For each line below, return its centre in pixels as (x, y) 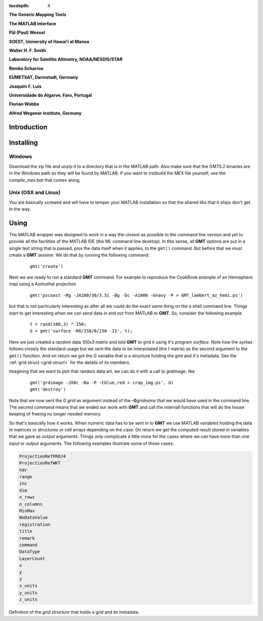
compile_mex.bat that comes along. (45, 180)
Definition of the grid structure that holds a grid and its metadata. (74, 612)
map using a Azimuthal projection (43, 284)
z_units (28, 600)
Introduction (28, 127)
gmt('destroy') (48, 389)
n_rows (27, 497)
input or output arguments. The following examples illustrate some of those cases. (92, 443)
